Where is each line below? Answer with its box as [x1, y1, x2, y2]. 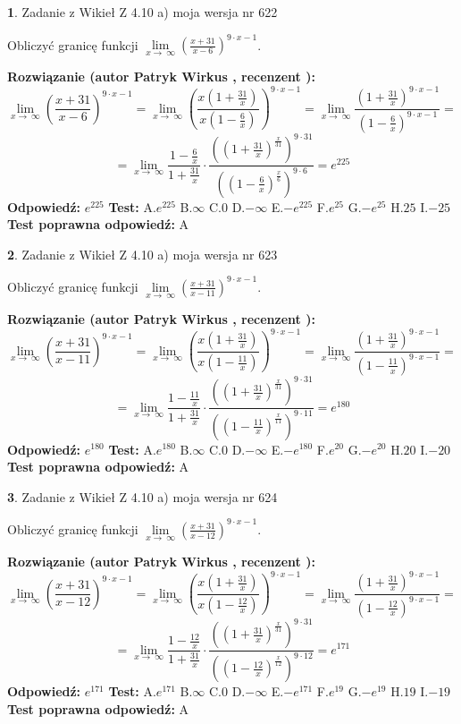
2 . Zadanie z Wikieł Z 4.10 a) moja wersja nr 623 [7, 244, 278, 263]
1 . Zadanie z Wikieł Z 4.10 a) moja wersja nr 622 [7, 3, 278, 21]
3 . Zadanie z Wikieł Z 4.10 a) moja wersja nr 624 [7, 487, 278, 506]
